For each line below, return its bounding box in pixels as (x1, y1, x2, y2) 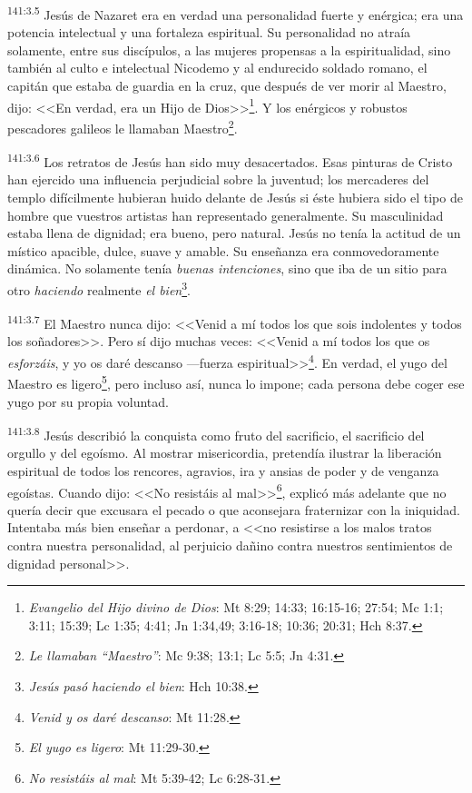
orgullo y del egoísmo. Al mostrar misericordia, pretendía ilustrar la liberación (7, 443, 442, 462)
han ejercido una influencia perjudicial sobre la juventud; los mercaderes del (7, 170, 429, 189)
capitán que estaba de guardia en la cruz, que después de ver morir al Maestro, (7, 76, 447, 95)
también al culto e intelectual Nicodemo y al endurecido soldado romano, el (7, 58, 428, 77)
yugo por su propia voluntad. (7, 392, 169, 411)
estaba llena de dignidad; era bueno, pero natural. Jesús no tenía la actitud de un (7, 223, 461, 243)
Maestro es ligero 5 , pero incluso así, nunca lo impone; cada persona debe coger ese (7, 372, 465, 392)
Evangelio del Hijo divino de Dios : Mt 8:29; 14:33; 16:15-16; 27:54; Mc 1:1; (28, 598, 444, 617)
